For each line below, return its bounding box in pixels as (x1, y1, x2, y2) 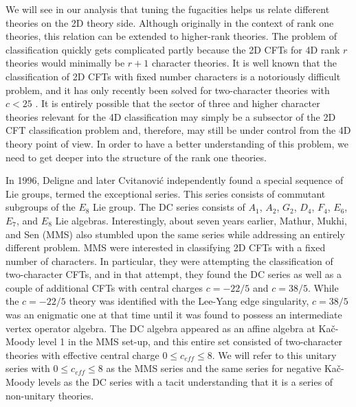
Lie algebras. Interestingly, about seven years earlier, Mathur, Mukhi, (55, 213, 347, 227)
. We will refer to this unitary (212, 347, 337, 362)
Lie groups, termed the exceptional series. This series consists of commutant (5, 186, 326, 200)
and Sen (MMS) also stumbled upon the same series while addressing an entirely (5, 226, 345, 241)
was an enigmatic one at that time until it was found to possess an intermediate (5, 307, 342, 322)
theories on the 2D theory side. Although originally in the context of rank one (5, 15, 334, 30)
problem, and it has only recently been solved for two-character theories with (5, 82, 330, 97)
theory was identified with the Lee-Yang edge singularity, (69, 294, 309, 308)
